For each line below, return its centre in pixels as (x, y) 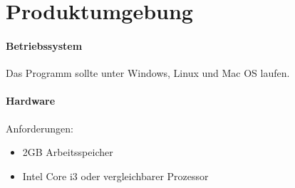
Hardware (31, 101)
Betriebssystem (44, 45)
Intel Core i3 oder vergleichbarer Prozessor (115, 176)
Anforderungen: (40, 128)
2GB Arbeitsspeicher (68, 152)
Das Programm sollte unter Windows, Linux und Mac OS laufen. (148, 73)
